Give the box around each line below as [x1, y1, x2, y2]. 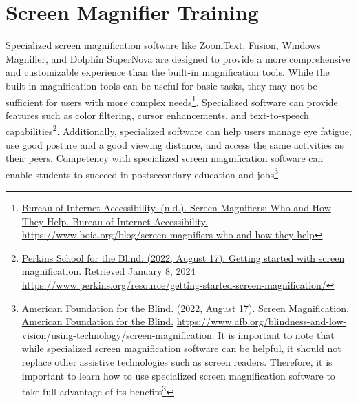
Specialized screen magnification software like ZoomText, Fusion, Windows [6, 38, 321, 52]
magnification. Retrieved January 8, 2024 [21, 264, 196, 278]
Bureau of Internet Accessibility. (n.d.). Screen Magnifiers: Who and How [21, 200, 331, 215]
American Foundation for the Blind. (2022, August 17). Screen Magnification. [21, 300, 349, 315]
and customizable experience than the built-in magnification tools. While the [6, 65, 330, 79]
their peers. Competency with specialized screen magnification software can [6, 151, 324, 165]
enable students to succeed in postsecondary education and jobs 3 [6, 165, 279, 181]
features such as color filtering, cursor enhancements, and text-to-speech [6, 107, 309, 122]
